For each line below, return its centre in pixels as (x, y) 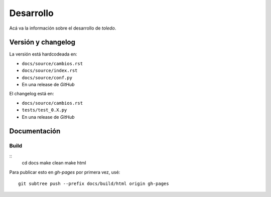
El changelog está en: (32, 94)
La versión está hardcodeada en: (43, 54)
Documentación (35, 131)
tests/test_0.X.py (44, 110)
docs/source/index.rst (50, 71)
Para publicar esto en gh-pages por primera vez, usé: (65, 172)
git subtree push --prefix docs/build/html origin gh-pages (94, 183)
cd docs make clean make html (54, 163)
